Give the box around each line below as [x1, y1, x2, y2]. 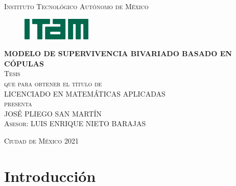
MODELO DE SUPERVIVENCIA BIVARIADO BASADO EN [4, 48, 232, 59]
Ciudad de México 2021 [4, 135, 79, 146]
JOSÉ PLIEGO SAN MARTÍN [4, 108, 102, 119]
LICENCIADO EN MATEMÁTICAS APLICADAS [4, 88, 166, 99]
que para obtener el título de [4, 78, 102, 88]
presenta [4, 98, 32, 109]
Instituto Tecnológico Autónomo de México [4, 1, 149, 11]
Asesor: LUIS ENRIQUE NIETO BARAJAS [4, 118, 146, 129]
